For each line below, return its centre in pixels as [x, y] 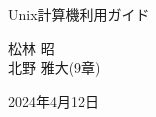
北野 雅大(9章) [54, 67]
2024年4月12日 [53, 100]
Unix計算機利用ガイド [79, 14]
